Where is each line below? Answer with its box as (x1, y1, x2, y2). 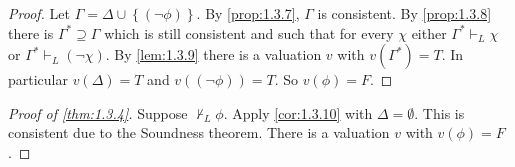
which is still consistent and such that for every (104, 22, 394, 43)
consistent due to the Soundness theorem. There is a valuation (8, 122, 390, 143)
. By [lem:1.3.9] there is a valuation (105, 44, 322, 65)
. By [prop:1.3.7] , (196, 3, 300, 23)
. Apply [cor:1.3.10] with (223, 102, 373, 123)
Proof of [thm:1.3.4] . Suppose (8, 102, 188, 123)
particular (8, 69, 68, 90)
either (411, 22, 447, 43)
